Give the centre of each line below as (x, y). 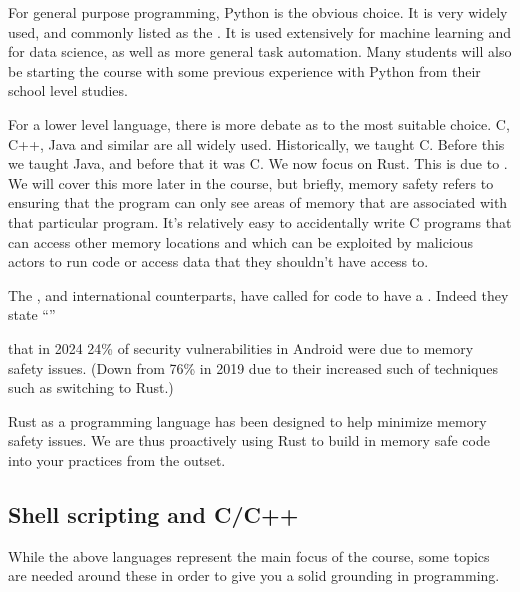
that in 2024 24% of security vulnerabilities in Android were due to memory (241, 347)
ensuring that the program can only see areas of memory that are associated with (258, 202)
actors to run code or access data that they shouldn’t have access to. (218, 261)
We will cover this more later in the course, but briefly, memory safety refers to (251, 182)
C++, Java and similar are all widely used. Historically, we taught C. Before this (256, 143)
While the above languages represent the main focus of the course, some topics (249, 555)
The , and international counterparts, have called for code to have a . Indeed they (258, 294)
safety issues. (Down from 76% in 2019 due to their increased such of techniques (253, 367)
